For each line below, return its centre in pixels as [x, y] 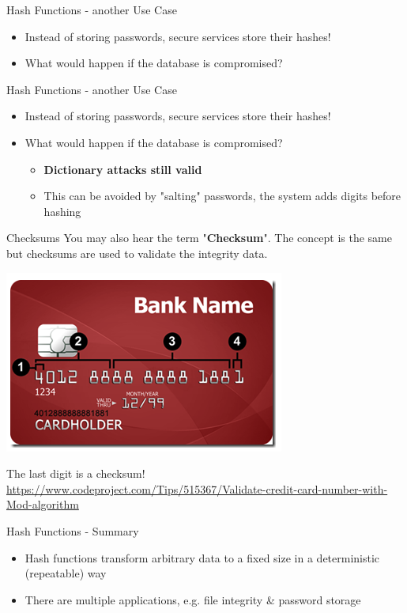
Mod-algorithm [43, 504]
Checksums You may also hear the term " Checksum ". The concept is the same [199, 238]
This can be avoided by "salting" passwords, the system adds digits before [222, 196]
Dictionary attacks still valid [123, 169]
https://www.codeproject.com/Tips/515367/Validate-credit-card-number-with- [197, 488]
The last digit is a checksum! [76, 473]
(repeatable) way [66, 573]
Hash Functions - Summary [73, 530]
